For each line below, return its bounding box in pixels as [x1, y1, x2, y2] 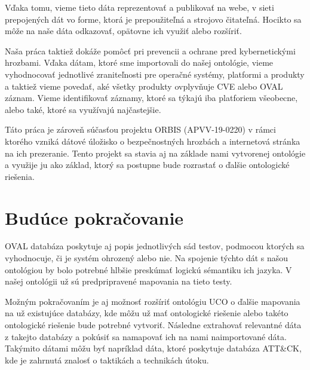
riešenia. [5, 170, 35, 182]
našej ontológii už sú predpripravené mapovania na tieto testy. [5, 275, 232, 288]
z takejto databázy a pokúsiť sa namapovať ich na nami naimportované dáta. [5, 330, 287, 343]
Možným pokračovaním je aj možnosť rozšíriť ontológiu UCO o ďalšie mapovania [5, 295, 300, 307]
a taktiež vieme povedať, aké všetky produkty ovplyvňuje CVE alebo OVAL [5, 79, 283, 92]
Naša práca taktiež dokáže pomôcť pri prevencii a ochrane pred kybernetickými [5, 44, 296, 57]
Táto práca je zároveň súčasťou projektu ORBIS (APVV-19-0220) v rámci [5, 123, 276, 136]
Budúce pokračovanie [5, 205, 184, 230]
